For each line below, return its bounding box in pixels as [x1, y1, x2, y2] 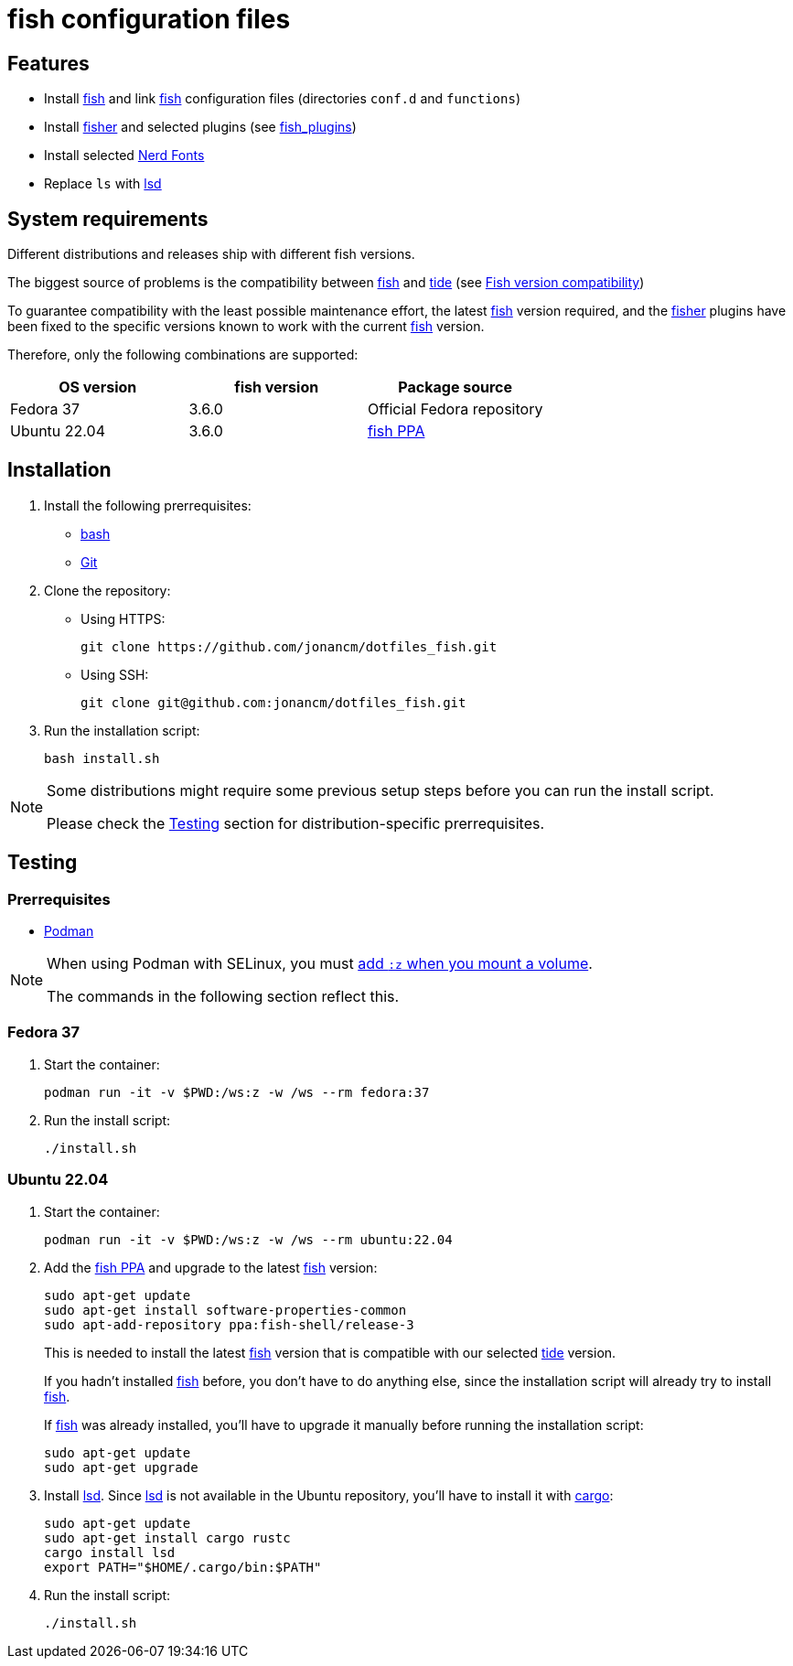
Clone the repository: [44, 582, 171, 598]
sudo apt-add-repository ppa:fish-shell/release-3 [44, 1317, 414, 1332]
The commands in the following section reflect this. [47, 987, 400, 1006]
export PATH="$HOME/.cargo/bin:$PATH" [44, 1559, 322, 1575]
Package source [398, 378, 513, 397]
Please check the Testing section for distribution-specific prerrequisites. [47, 813, 545, 833]
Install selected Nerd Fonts [44, 147, 205, 164]
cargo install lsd [44, 1544, 176, 1560]
